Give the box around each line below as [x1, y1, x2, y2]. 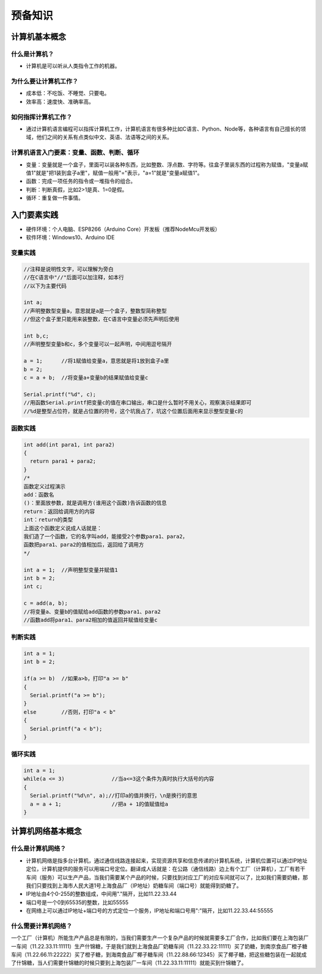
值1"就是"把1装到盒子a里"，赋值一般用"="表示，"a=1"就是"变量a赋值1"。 [26, 169, 203, 176]
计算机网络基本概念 [11, 826, 82, 836]
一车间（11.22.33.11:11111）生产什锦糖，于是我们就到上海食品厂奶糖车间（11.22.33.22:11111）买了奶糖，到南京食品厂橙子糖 [11, 942, 308, 950]
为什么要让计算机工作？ [11, 78, 79, 86]
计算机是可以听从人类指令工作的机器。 [26, 63, 120, 70]
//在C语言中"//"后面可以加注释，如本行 [23, 274, 125, 281]
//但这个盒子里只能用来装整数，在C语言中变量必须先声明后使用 [23, 316, 179, 323]
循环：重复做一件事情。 [26, 194, 83, 202]
